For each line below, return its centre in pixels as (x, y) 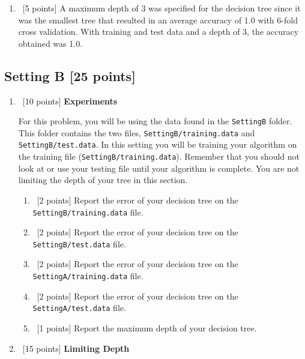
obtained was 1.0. (50, 43)
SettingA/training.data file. (88, 276)
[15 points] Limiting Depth (76, 348)
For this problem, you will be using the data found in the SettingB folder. (155, 121)
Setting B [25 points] (70, 75)
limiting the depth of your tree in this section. (103, 180)
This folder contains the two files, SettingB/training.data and (137, 132)
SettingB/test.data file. (79, 243)
